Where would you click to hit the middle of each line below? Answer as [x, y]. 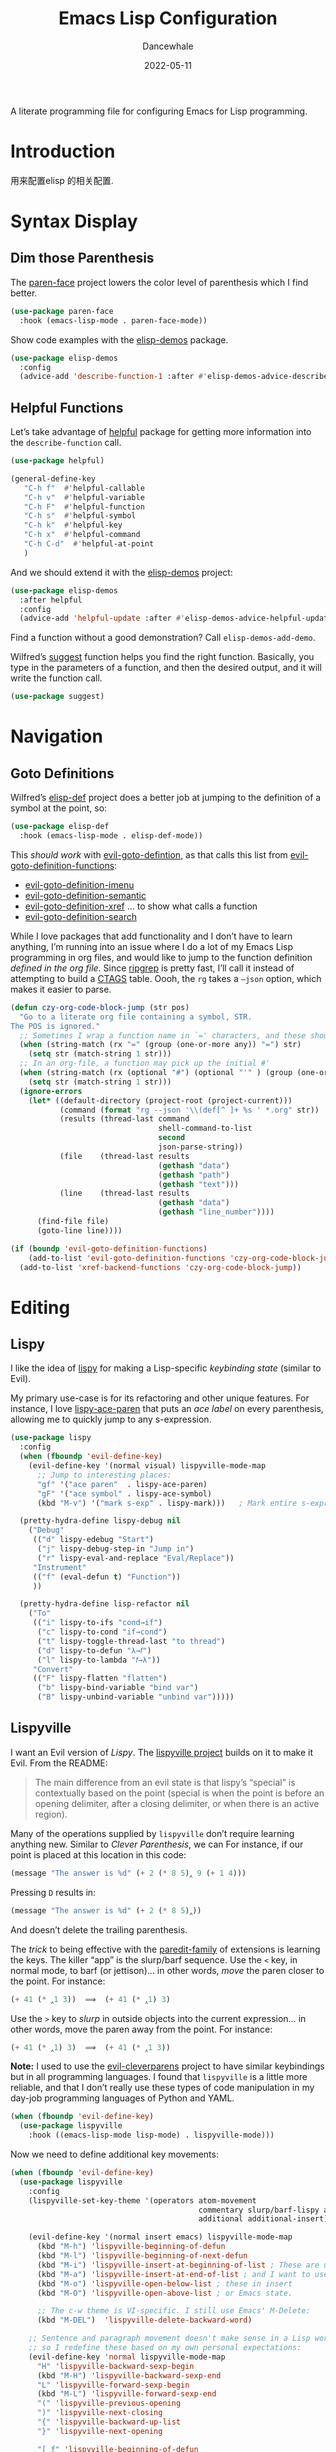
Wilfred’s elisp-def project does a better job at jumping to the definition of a [166, 798]
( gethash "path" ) [194, 1175]
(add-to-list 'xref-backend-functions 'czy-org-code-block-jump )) [160, 1267]
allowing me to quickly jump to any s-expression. [111, 1419]
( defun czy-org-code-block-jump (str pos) [100, 1007]
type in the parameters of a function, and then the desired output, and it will [166, 668]
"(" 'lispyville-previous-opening [109, 2403]
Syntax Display [74, 221]
